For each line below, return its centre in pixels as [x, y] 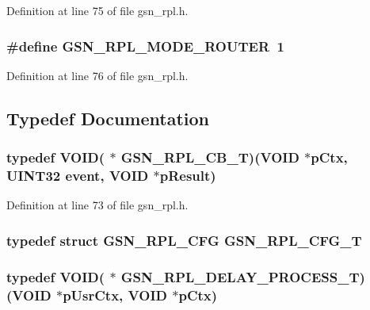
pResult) [188, 176]
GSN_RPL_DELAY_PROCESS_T [240, 276]
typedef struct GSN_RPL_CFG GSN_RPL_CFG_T [184, 240]
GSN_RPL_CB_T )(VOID [210, 157]
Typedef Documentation [108, 118]
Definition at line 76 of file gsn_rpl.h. [97, 75]
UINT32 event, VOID [78, 176]
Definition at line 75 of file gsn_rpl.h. [97, 10]
